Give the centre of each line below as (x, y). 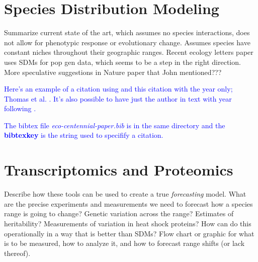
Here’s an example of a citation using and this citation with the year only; (118, 89)
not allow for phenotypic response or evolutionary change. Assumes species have (127, 42)
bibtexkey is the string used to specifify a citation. (84, 135)
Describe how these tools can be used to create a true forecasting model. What (125, 194)
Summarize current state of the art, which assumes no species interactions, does (127, 32)
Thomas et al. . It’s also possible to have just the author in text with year (118, 98)
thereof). (17, 253)
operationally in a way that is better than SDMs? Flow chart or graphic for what (129, 233)
